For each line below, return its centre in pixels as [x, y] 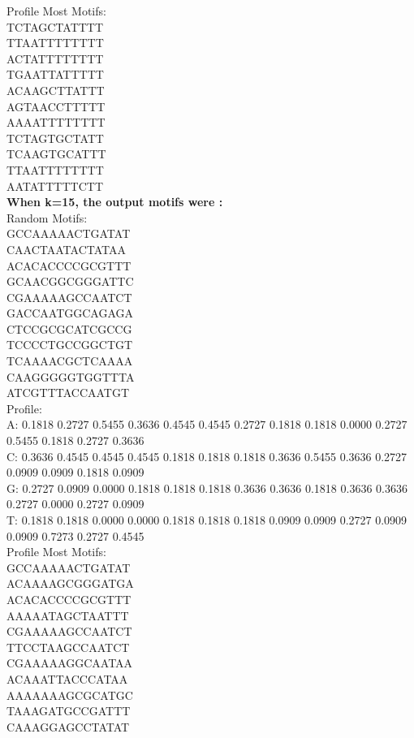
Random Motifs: [47, 217]
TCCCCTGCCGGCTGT [70, 345]
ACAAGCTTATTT [56, 90]
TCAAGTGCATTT [56, 154]
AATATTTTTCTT [55, 186]
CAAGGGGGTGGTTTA [71, 376]
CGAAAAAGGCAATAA [70, 663]
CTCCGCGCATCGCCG [69, 328]
